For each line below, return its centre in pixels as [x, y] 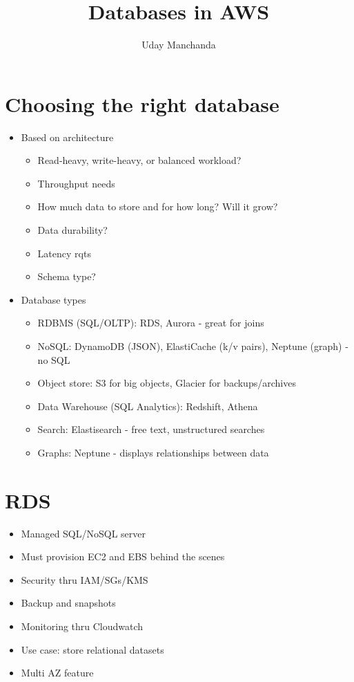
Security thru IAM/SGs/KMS [85, 579]
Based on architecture [67, 137]
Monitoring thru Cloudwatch [82, 626]
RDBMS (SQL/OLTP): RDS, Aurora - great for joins [151, 323]
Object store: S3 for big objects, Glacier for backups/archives [167, 383]
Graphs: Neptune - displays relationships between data [153, 452]
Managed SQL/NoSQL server [83, 533]
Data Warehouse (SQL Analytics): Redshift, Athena [148, 406]
